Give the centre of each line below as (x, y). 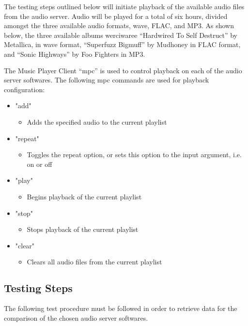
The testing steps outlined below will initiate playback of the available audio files (124, 6)
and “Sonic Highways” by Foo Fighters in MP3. (75, 54)
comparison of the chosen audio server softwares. (76, 318)
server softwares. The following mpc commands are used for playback (107, 80)
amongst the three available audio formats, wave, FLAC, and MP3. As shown (119, 25)
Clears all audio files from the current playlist (94, 262)
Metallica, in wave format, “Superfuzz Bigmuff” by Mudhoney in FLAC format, (122, 44)
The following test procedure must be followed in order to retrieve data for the (121, 308)
